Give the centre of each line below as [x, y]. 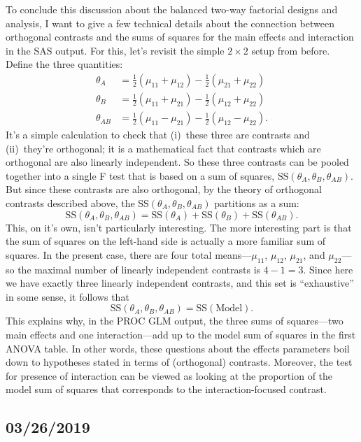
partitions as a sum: [257, 203]
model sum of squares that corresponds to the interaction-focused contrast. [166, 389]
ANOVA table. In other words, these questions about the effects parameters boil [178, 348]
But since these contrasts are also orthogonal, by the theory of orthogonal [164, 189]
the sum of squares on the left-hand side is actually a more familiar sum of [166, 241]
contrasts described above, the [70, 203]
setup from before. [291, 50]
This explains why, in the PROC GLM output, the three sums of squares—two [175, 321]
